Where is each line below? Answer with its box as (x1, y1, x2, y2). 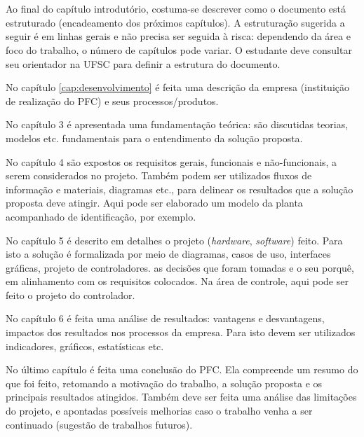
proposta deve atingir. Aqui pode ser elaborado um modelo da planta (6, 195, 303, 210)
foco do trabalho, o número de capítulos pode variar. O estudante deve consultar (6, 42, 352, 57)
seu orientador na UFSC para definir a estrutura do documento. (6, 56, 281, 71)
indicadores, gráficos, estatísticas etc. (6, 338, 164, 353)
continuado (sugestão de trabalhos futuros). (6, 417, 193, 431)
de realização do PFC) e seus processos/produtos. (6, 93, 219, 108)
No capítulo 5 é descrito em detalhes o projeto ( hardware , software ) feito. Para (6, 233, 343, 247)
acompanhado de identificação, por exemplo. (6, 209, 196, 223)
